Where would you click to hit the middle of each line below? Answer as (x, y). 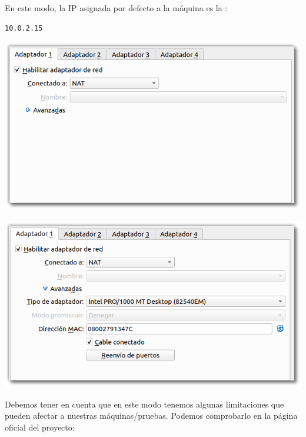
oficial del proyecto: (40, 427)
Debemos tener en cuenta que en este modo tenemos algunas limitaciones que (144, 404)
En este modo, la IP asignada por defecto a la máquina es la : (116, 8)
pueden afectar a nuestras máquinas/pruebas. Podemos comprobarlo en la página (151, 416)
